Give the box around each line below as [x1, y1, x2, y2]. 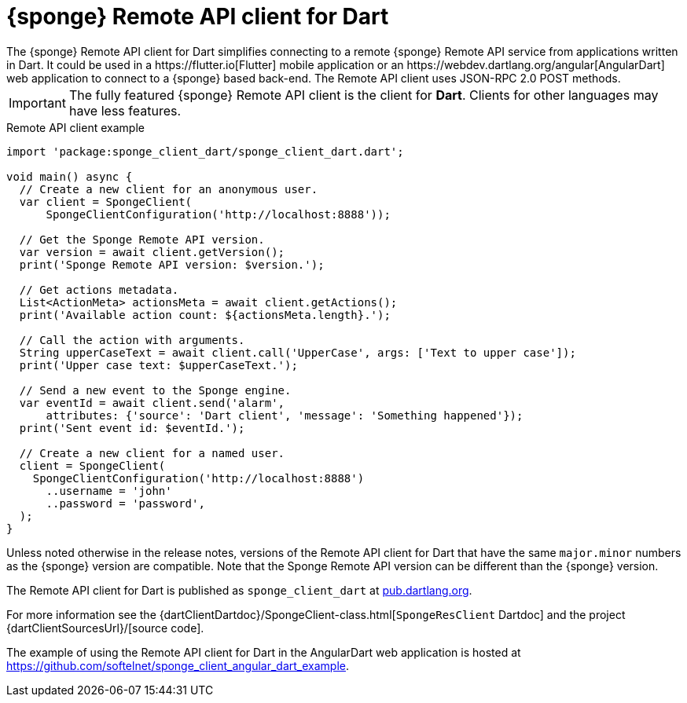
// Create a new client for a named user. [19, 446, 285, 460]
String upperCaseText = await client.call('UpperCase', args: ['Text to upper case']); [19, 346, 576, 359]
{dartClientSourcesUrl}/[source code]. [6, 621, 204, 635]
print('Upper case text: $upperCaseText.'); [19, 358, 298, 372]
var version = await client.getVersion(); [19, 245, 285, 258]
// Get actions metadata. [19, 283, 179, 296]
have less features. [68, 102, 182, 119]
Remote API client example [6, 120, 145, 134]
